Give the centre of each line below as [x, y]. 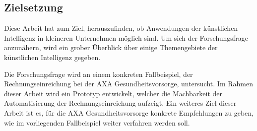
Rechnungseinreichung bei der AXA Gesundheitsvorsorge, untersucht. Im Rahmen [128, 84]
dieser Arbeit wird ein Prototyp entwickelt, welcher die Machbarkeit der [113, 93]
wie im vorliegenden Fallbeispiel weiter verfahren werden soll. [97, 122]
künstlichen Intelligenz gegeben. [52, 57]
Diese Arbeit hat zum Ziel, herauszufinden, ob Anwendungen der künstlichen [121, 28]
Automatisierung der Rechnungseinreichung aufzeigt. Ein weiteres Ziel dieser [120, 103]
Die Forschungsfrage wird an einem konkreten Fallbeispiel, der [98, 74]
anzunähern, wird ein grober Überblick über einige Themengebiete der [111, 47]
